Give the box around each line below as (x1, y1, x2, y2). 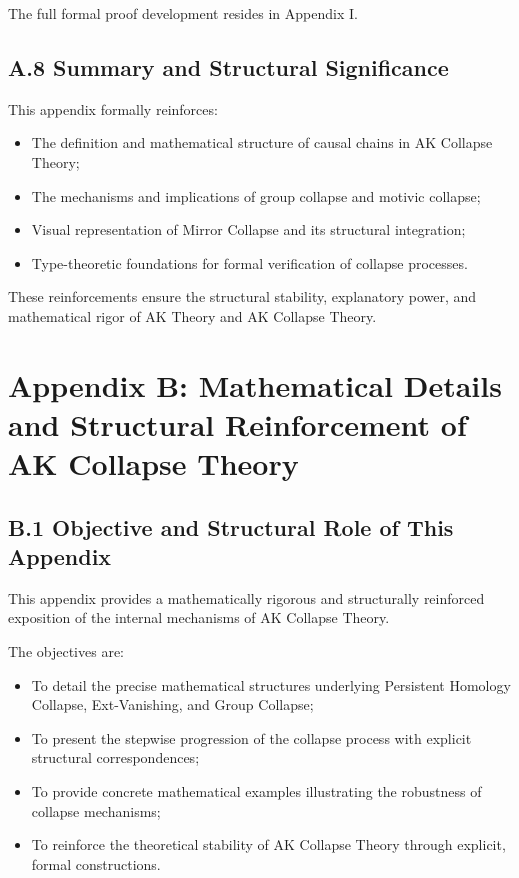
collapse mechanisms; (31, 800, 161, 821)
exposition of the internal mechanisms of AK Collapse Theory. (8, 607, 390, 628)
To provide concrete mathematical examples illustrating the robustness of (31, 781, 482, 802)
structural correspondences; (31, 747, 200, 768)
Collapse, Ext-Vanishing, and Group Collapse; (31, 694, 314, 715)
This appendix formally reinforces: (8, 98, 218, 119)
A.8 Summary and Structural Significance (8, 51, 449, 82)
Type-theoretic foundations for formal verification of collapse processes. (31, 252, 468, 273)
